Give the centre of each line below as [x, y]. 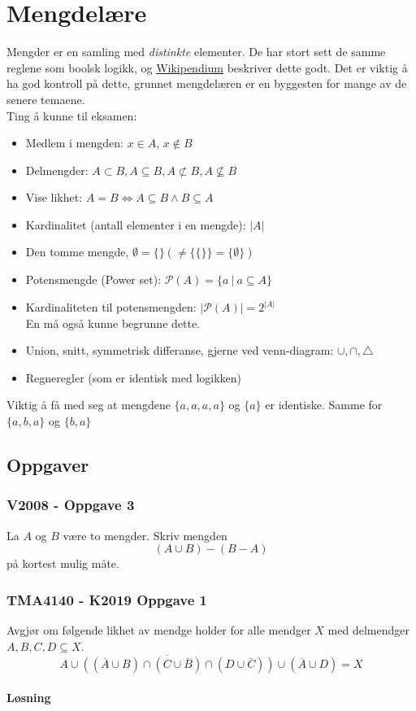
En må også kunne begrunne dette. [113, 323]
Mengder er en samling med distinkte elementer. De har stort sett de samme [196, 52]
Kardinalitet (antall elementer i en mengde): [136, 224]
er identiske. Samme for [324, 405]
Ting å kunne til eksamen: [72, 115]
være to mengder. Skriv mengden [145, 535]
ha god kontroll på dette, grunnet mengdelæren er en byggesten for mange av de [207, 83]
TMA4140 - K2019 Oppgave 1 [107, 599]
